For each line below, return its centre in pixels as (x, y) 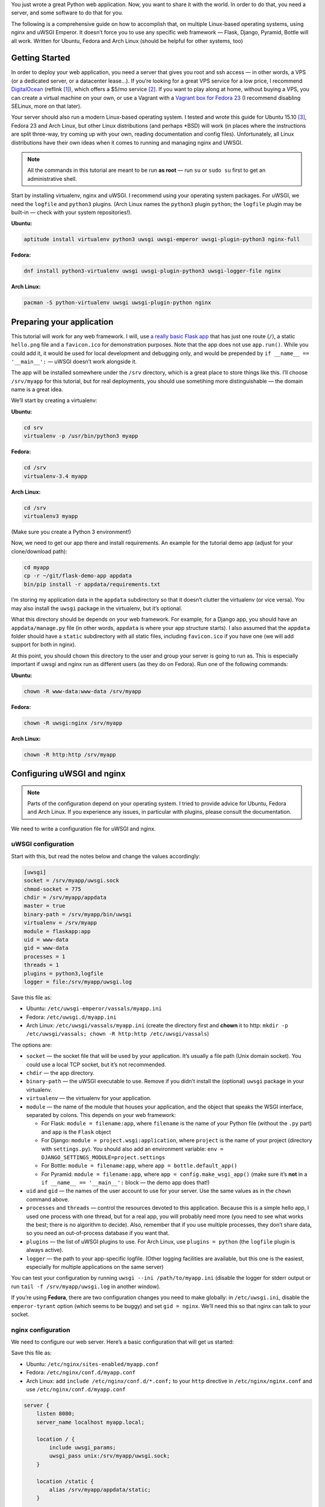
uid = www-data (46, 939)
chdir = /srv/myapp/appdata (65, 897)
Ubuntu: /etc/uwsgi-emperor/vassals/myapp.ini (94, 1008)
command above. (48, 1199)
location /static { (65, 1481)
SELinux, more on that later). (46, 106)
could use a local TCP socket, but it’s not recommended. (96, 1065)
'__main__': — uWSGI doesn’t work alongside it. (74, 361)
